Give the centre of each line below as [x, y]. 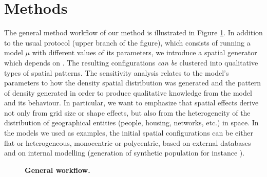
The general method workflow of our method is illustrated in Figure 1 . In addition [133, 32]
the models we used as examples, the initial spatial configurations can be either [129, 133]
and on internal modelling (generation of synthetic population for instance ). [125, 153]
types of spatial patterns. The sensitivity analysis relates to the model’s [117, 72]
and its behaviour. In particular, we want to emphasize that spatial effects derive [131, 103]
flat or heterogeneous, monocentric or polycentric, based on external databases [128, 142]
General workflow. [58, 170]
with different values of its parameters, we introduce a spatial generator [145, 52]
